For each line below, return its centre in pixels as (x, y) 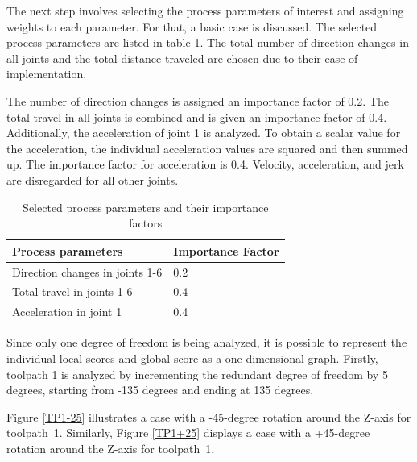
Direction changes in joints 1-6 (87, 271)
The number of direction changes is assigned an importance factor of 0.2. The (198, 100)
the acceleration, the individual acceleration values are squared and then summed (207, 148)
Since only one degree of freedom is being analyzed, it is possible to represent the (207, 342)
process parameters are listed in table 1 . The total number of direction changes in (208, 42)
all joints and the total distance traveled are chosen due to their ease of (182, 58)
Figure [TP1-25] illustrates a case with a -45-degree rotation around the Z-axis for (209, 416)
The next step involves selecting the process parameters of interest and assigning (205, 10)
